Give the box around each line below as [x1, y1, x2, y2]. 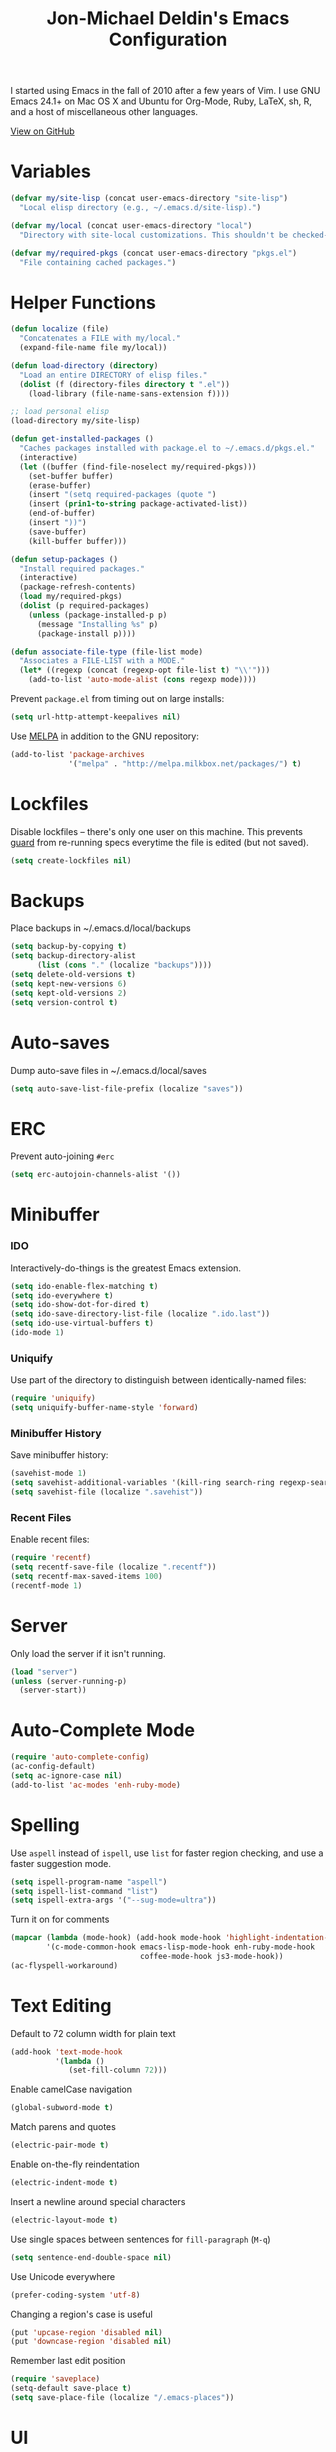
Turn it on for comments [10, 1913, 110, 1926]
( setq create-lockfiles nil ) [10, 855, 132, 866]
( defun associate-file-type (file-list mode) [10, 647, 203, 657]
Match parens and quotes [10, 2121, 117, 2133]
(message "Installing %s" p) [36, 619, 159, 629]
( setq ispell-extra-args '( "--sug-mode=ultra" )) [10, 1895, 217, 1906]
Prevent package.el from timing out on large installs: [10, 693, 225, 705]
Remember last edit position [10, 2355, 126, 2367]
